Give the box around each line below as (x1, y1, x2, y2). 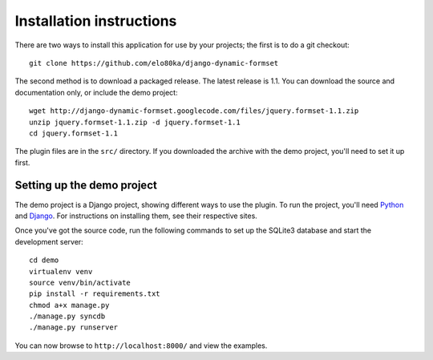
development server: (14, 237, 83, 246)
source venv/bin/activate (29, 277, 132, 287)
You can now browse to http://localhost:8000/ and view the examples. (14, 341, 268, 350)
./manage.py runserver (29, 323, 119, 332)
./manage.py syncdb (29, 312, 106, 321)
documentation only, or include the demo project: (14, 87, 178, 97)
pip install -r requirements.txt (29, 289, 160, 298)
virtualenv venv (29, 267, 93, 276)
